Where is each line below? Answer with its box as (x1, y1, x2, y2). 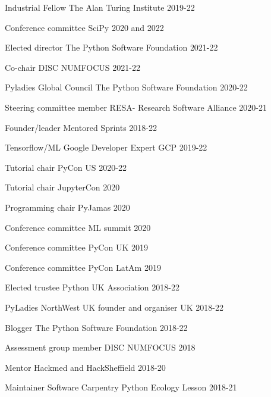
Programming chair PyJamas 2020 (5, 201, 130, 213)
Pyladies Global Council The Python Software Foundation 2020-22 (5, 81, 248, 93)
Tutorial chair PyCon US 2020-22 (5, 161, 127, 173)
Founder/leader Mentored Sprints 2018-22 (5, 121, 157, 133)
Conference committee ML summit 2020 (5, 221, 151, 233)
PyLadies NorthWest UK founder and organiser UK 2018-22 (5, 301, 223, 313)
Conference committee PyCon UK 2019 (5, 241, 148, 254)
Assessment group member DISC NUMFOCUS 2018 (5, 341, 196, 354)
